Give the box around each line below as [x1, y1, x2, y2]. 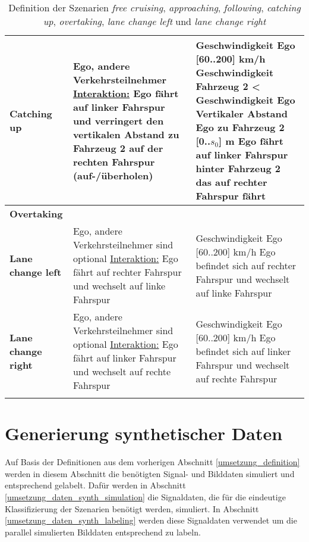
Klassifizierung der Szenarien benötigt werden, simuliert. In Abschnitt [5, 502, 259, 515]
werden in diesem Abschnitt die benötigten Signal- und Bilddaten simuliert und [5, 467, 295, 479]
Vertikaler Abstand [196, 107, 288, 120]
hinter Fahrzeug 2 [196, 161, 280, 175]
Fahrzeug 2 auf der [72, 141, 163, 155]
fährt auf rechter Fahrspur [72, 265, 182, 279]
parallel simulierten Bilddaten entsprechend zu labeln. [5, 525, 201, 538]
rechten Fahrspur [72, 154, 155, 169]
